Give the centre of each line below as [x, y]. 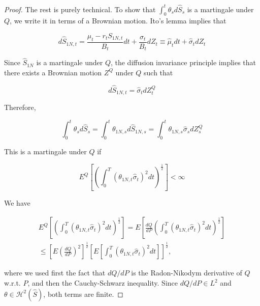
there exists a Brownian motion [53, 72]
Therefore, [20, 107]
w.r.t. [12, 283]
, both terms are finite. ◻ [83, 294]
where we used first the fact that [55, 273]
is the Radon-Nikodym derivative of [187, 273]
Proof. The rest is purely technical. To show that [80, 9]
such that [158, 72]
